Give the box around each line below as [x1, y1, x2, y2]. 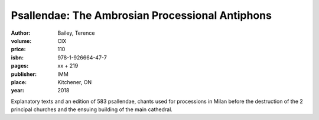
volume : [11, 37, 32, 44]
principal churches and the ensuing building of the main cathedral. [11, 106, 172, 113]
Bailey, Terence [57, 29, 95, 36]
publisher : [11, 71, 37, 78]
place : [11, 78, 27, 85]
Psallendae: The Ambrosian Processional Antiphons [11, 9, 272, 22]
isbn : [11, 54, 24, 61]
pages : [11, 62, 29, 69]
